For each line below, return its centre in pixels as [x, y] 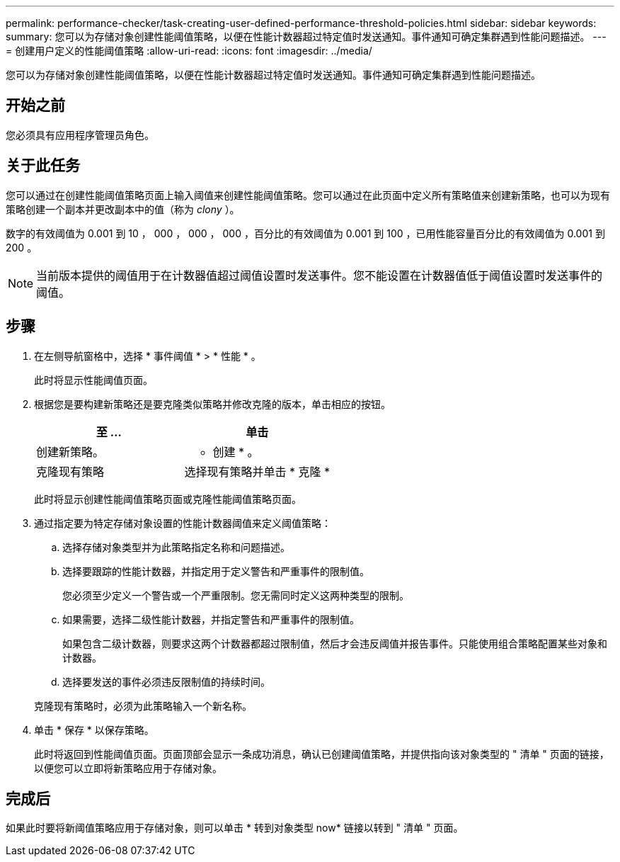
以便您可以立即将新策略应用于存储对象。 [128, 768]
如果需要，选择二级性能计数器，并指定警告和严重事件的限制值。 [211, 619]
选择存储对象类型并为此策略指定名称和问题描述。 [176, 547]
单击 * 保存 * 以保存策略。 [94, 730]
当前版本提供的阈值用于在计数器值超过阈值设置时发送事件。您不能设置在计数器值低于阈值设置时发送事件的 [320, 275]
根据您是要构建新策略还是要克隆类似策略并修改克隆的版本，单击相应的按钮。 [212, 404]
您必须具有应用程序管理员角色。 [80, 135]
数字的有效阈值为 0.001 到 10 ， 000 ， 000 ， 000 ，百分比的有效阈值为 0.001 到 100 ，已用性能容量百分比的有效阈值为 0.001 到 [305, 233]
